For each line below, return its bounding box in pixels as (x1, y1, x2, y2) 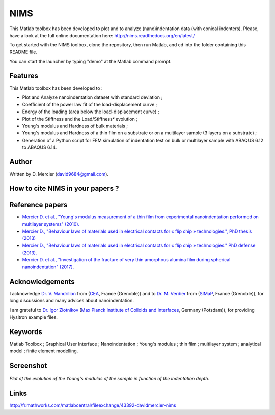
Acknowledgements (9, 277, 75, 286)
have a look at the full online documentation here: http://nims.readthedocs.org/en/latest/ (9, 32, 195, 38)
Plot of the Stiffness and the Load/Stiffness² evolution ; (22, 116, 137, 122)
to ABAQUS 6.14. (22, 144, 57, 150)
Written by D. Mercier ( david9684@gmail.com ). (9, 171, 109, 177)
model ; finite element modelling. (9, 348, 78, 354)
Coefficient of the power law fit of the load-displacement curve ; (22, 101, 157, 107)
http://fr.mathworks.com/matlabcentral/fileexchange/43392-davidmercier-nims (9, 402, 176, 408)
